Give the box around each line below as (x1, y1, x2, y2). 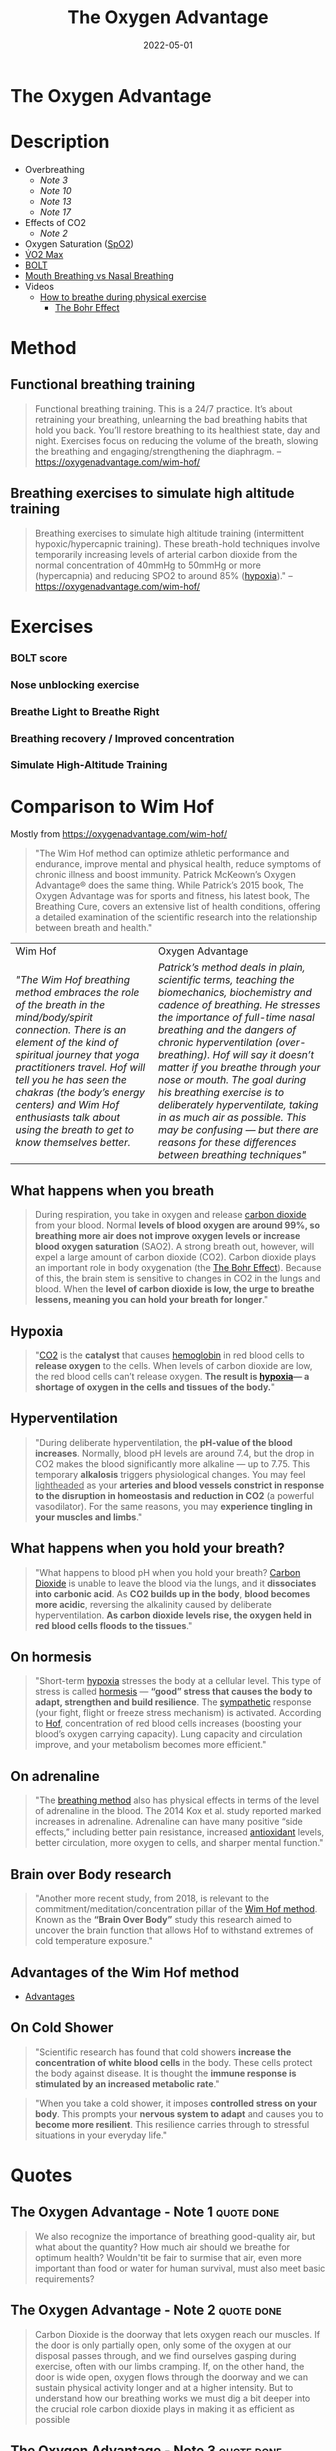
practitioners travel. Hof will (15, 1061, 146, 1075)
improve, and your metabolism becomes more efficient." (34, 1739, 267, 1751)
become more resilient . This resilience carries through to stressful (34, 2118, 310, 2130)
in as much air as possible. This (158, 1111, 307, 1125)
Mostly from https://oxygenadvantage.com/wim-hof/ (10, 828, 228, 840)
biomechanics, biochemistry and (158, 986, 313, 1000)
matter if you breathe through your (158, 1061, 321, 1075)
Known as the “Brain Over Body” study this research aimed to (34, 1914, 292, 1926)
